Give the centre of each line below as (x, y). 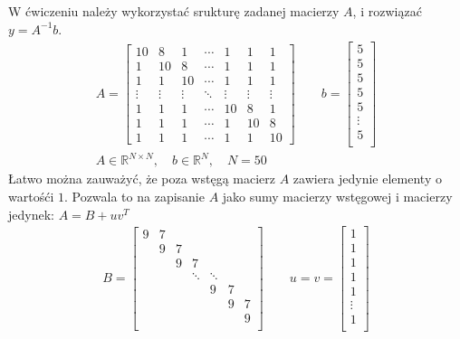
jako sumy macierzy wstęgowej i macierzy (337, 196)
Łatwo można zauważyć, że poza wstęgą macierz (142, 179)
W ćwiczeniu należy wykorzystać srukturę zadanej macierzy (174, 11)
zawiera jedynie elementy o (367, 179)
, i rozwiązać (387, 11)
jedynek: (31, 214)
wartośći (31, 196)
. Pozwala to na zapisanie (134, 196)
